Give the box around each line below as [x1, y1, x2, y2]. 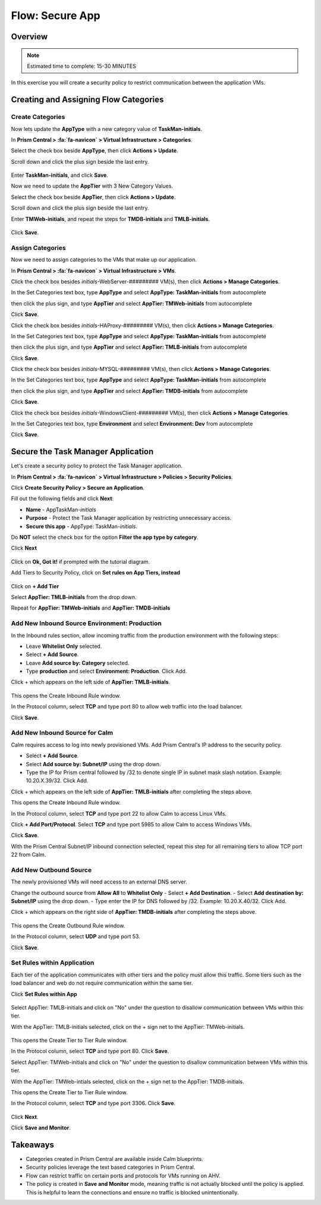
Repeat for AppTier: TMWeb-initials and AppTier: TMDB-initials [11, 604, 171, 611]
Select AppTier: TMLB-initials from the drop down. [11, 594, 137, 601]
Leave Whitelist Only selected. [26, 642, 102, 650]
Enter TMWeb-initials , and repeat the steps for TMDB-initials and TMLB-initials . [11, 215, 210, 223]
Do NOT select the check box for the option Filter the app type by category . [11, 533, 199, 541]
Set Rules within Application [11, 959, 95, 967]
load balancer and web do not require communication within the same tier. [11, 979, 193, 987]
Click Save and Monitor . [11, 1124, 71, 1131]
